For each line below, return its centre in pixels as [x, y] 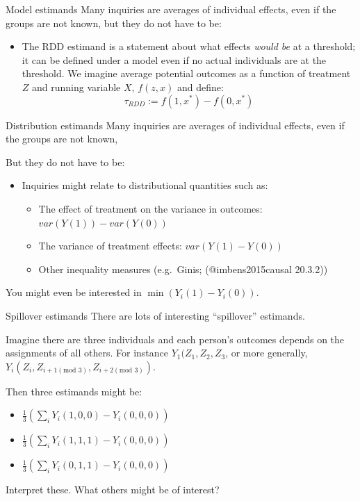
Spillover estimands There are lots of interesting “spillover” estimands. [155, 315]
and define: [200, 87]
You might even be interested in [74, 292]
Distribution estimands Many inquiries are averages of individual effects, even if [175, 125]
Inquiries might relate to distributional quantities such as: [145, 185]
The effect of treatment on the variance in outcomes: [150, 208]
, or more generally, [267, 353]
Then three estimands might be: [74, 391]
